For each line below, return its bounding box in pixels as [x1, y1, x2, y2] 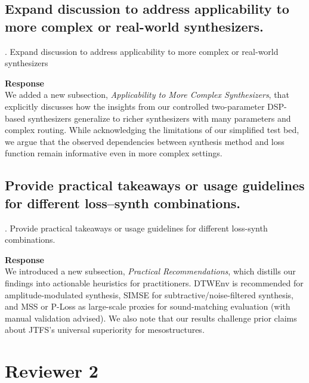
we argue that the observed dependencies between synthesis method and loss [5, 135, 285, 147]
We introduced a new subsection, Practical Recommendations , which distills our [5, 265, 296, 277]
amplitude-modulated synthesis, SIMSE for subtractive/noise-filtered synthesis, [5, 288, 293, 301]
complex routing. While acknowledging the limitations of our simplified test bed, [5, 123, 299, 136]
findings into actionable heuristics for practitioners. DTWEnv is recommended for [5, 276, 304, 289]
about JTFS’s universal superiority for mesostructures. [5, 323, 205, 336]
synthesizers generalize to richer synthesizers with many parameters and [27, 112, 291, 124]
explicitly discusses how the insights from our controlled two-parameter [5, 100, 265, 112]
